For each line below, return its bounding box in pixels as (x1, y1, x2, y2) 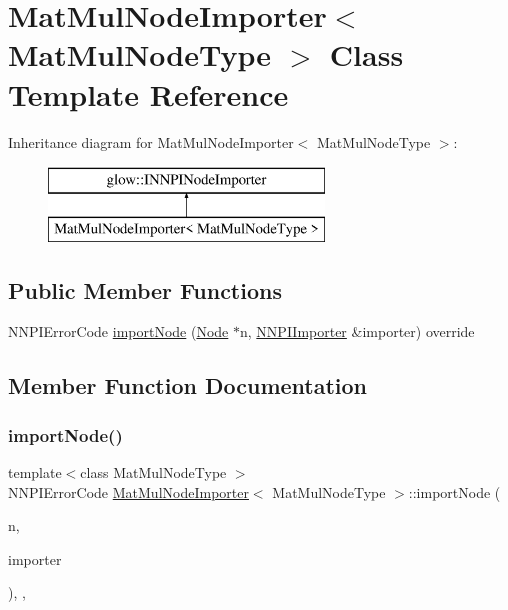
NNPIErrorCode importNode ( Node (8, 321, 229, 342)
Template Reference (8, 73, 289, 114)
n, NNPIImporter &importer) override (240, 321, 475, 342)
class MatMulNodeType (80, 462, 227, 483)
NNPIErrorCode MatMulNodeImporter (8, 481, 249, 502)
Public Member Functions (8, 274, 282, 305)
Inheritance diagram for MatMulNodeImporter (8, 131, 294, 152)
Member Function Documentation (8, 370, 368, 401)
